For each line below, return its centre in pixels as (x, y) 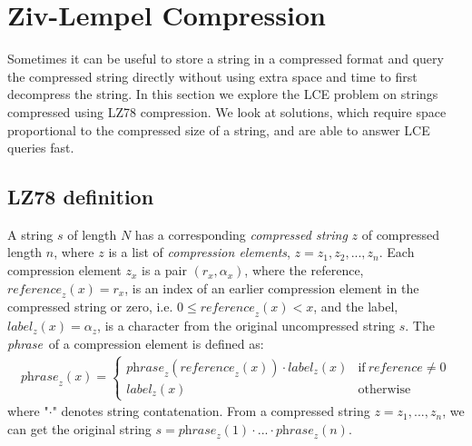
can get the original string (79, 428)
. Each (397, 252)
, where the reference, (304, 270)
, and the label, (356, 307)
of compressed (401, 234)
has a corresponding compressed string (241, 234)
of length (92, 234)
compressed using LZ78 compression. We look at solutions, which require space (227, 111)
